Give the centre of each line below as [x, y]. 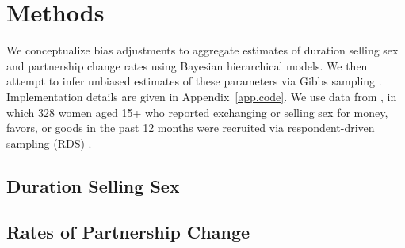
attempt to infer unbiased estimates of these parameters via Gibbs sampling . [194, 81]
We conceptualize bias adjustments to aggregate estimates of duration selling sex [202, 50]
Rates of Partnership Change [128, 232]
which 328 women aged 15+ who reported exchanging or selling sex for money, [197, 112]
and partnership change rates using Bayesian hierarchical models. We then [187, 65]
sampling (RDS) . [49, 143]
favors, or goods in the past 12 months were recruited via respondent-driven [191, 128]
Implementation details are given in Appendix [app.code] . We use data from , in [202, 96]
